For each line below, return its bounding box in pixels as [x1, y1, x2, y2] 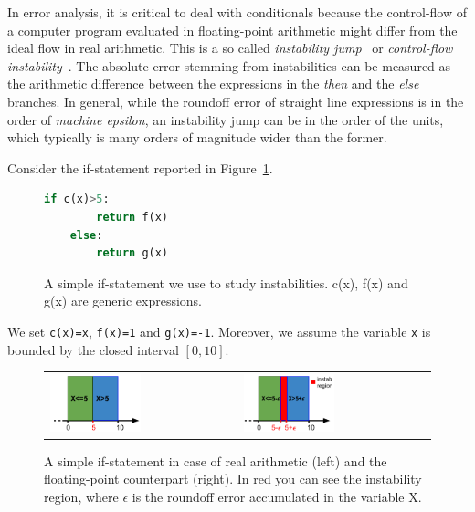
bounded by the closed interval [7, 340, 179, 359]
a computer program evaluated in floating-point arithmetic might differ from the [7, 20, 458, 39]
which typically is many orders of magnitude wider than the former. [7, 128, 387, 147]
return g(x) [96, 246, 169, 260]
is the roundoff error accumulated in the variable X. [132, 486, 422, 506]
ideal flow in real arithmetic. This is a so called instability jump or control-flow [7, 38, 453, 57]
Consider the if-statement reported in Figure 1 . [7, 158, 273, 177]
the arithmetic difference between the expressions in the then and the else [7, 74, 419, 93]
